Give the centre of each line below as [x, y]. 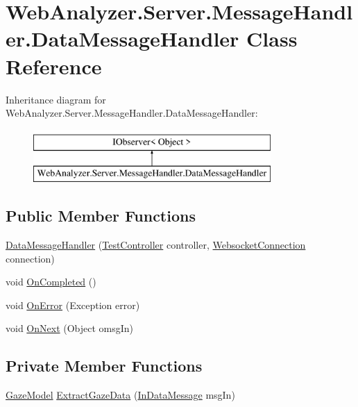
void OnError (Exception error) [73, 305]
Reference [54, 66]
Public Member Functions [101, 216]
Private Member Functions [104, 366]
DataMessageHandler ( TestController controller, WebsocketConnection [156, 245]
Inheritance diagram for [56, 99]
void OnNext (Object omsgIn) [70, 328]
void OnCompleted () [51, 282]
